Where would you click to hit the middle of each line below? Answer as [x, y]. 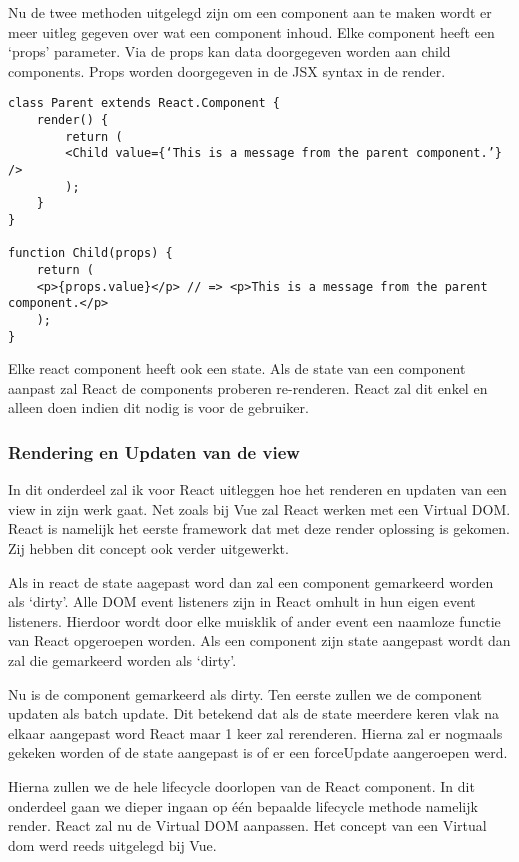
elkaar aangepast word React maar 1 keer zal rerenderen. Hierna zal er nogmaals [255, 732]
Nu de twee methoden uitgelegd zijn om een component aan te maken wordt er [250, 12]
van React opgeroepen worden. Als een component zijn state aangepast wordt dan [259, 640]
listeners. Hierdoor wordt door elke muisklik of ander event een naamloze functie [254, 620]
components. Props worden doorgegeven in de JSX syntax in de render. [227, 70]
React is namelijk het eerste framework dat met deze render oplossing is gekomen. [259, 528]
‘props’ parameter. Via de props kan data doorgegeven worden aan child [229, 51]
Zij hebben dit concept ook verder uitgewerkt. [148, 548]
